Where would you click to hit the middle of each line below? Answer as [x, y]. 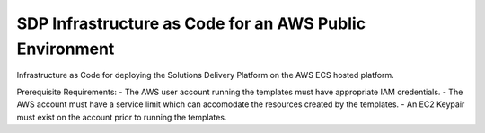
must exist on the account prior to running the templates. [122, 117]
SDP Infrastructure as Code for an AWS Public [191, 23]
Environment [66, 49]
